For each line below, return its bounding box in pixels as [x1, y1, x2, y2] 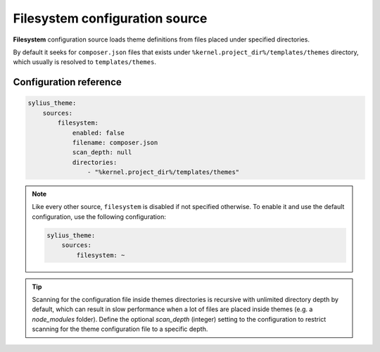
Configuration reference [13, 76, 122, 88]
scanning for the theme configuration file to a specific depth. [32, 325, 208, 334]
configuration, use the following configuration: [32, 212, 167, 221]
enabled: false [72, 129, 125, 137]
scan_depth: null [72, 149, 132, 156]
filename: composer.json [72, 138, 158, 146]
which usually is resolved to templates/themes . [13, 58, 156, 66]
